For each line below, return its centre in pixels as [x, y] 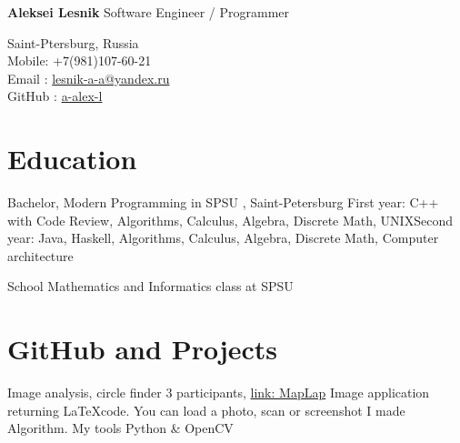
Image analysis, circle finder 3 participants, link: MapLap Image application [219, 393]
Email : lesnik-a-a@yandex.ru [89, 78]
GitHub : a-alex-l [55, 96]
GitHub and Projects [143, 349]
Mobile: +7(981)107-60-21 [80, 60]
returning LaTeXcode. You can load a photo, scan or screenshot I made [206, 410]
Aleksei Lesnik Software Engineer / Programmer [149, 12]
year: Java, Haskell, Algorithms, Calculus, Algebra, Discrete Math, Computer [223, 238]
